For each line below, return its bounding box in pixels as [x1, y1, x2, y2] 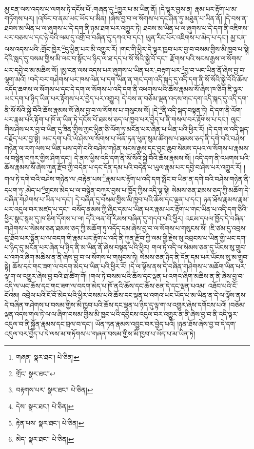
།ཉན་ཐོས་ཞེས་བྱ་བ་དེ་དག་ [177, 318, 236, 328]
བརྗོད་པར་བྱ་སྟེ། [4, 133, 40, 143]
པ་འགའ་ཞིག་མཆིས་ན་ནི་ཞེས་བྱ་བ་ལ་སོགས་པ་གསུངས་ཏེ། [4, 251, 138, 262]
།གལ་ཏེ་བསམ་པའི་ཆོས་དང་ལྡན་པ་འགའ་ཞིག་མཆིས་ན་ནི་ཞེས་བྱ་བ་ [89, 270, 244, 281]
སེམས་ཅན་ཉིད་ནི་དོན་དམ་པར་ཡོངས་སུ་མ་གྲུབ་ [139, 251, 249, 262]
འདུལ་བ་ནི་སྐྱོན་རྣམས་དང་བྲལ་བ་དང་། [4, 318, 93, 328]
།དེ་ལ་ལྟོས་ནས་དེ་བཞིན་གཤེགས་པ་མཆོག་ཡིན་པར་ [129, 261, 246, 271]
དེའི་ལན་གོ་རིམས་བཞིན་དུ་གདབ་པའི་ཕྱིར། [86, 213, 183, 224]
